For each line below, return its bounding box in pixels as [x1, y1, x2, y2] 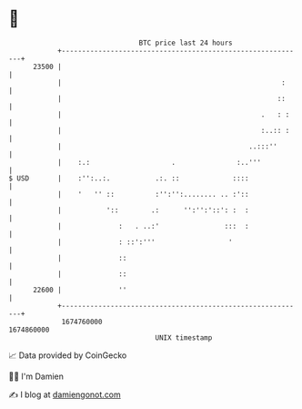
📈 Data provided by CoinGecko [8, 350, 127, 361]
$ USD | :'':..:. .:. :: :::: [8, 173, 249, 183]
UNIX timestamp [155, 332, 213, 343]
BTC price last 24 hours [138, 38, 233, 47]
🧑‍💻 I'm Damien [8, 371, 65, 382]
